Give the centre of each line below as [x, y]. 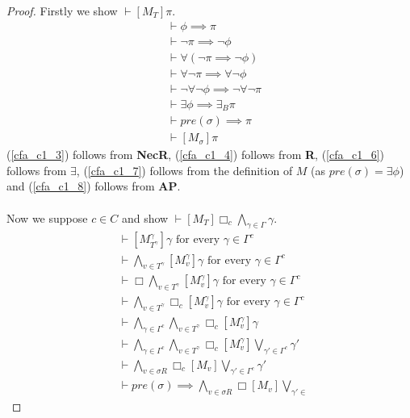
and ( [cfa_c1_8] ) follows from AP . [94, 186]
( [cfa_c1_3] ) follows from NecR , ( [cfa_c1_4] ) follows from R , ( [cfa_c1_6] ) [196, 155]
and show [145, 217]
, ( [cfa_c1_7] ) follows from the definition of [184, 170]
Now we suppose [47, 217]
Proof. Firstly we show [62, 10]
